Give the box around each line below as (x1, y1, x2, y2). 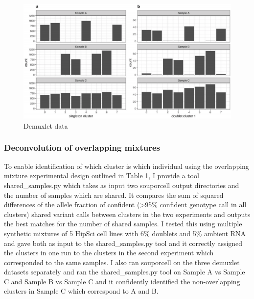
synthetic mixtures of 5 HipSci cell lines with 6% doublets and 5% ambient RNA (4, 228, 246, 238)
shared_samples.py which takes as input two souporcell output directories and (4, 180, 239, 190)
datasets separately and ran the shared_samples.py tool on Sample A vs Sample (4, 267, 245, 277)
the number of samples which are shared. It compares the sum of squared (4, 190, 224, 200)
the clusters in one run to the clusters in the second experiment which (4, 247, 214, 258)
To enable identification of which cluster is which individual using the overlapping (4, 161, 249, 171)
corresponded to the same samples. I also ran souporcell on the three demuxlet (4, 257, 240, 267)
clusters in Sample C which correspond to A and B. (4, 286, 159, 296)
